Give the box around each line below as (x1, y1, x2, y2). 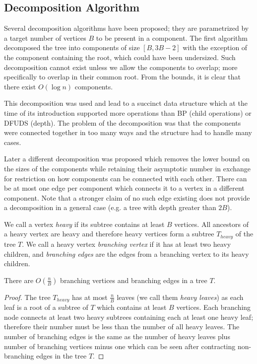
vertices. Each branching (176, 302, 251, 312)
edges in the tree (36, 351, 87, 361)
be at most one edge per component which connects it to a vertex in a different (4, 183, 245, 193)
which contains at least (97, 302, 167, 312)
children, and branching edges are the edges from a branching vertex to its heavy (4, 248, 249, 259)
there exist (4, 81, 36, 91)
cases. (4, 137, 21, 147)
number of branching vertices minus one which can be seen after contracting (4, 341, 236, 351)
